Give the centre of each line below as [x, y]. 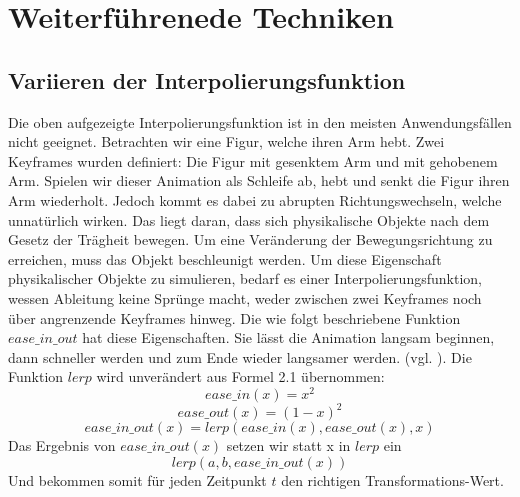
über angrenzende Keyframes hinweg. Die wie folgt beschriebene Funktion [234, 317]
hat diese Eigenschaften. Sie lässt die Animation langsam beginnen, [288, 337]
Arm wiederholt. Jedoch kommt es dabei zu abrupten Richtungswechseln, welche [255, 199]
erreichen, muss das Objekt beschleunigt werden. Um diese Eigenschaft [225, 258]
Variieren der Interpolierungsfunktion [207, 79]
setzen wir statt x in [288, 445]
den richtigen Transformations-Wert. [392, 480]
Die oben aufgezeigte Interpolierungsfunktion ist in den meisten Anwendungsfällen [260, 121]
